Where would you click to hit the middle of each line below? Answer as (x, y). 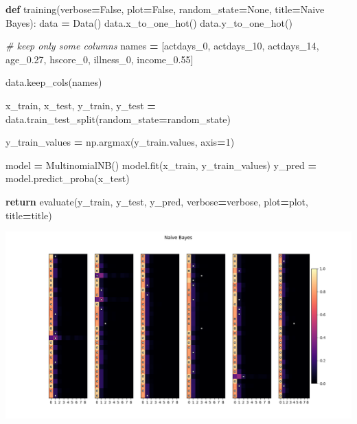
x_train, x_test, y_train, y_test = (81, 105)
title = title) (29, 215)
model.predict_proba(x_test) (68, 178)
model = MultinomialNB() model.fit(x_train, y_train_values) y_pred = (161, 165)
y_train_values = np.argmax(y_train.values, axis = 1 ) (120, 142)
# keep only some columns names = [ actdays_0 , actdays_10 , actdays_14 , (162, 46)
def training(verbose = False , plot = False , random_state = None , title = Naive (165, 9)
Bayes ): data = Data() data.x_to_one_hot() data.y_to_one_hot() (149, 22)
